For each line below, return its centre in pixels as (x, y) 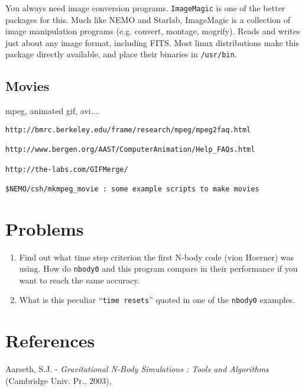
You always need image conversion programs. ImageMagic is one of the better (145, 8)
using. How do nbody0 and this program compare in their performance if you (158, 268)
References (50, 341)
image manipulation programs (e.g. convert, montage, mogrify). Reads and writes (153, 31)
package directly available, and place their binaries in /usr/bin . (121, 54)
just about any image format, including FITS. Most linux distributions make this (152, 42)
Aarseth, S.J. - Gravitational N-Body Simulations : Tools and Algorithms (137, 369)
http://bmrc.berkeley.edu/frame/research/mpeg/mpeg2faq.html (128, 130)
